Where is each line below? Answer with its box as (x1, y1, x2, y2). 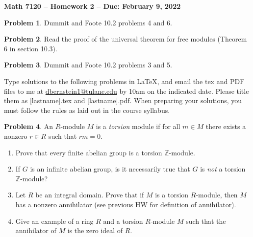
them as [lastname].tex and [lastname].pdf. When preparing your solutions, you (4, 95, 242, 106)
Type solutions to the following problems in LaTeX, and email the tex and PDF (4, 76, 245, 86)
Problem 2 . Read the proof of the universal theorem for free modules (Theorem (4, 34, 247, 44)
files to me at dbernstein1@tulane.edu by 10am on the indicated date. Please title (4, 86, 249, 96)
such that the (186, 215, 226, 226)
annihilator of (15, 225, 56, 236)
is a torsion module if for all (96, 121, 180, 131)
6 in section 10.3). (4, 43, 57, 53)
